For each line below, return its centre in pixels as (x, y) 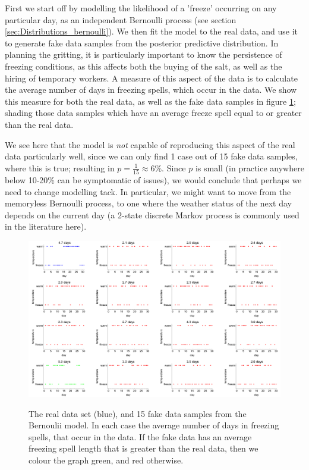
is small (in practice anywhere (250, 167)
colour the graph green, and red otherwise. (106, 460)
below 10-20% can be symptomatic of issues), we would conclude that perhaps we (153, 180)
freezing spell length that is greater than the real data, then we (144, 448)
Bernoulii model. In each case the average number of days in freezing (154, 425)
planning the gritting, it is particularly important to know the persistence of (144, 54)
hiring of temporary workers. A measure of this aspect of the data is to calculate (151, 78)
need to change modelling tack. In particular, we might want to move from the (148, 191)
